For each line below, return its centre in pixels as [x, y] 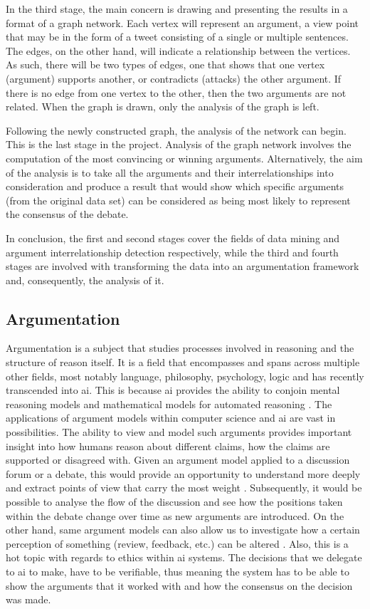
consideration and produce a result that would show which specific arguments [175, 186]
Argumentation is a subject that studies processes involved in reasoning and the [180, 348]
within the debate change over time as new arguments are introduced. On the [175, 515]
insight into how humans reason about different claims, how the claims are [168, 446]
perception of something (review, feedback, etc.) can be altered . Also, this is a [177, 543]
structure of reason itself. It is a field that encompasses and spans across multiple [183, 362]
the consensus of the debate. [67, 214]
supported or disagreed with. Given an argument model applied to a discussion [178, 460]
